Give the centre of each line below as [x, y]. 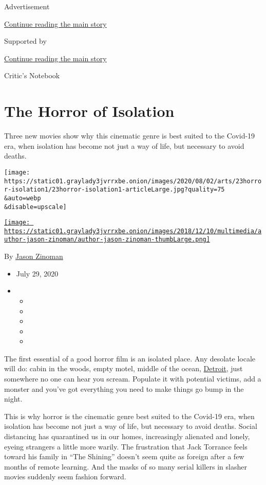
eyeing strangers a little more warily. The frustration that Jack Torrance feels [126, 446]
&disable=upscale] [35, 207]
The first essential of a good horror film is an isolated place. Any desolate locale [130, 358]
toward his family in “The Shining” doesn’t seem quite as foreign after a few [124, 456]
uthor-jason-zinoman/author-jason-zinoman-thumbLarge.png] [107, 240]
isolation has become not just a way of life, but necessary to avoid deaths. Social [131, 426]
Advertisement [27, 6]
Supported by [25, 41]
